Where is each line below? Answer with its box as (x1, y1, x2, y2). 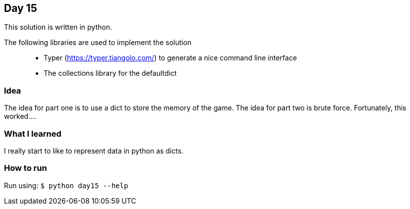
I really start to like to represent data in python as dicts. (4, 146, 183, 155)
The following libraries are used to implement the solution (4, 38, 192, 47)
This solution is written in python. (4, 23, 112, 32)
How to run (4, 163, 47, 173)
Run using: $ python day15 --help (4, 181, 128, 190)
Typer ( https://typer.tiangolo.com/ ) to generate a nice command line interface (44, 53, 297, 62)
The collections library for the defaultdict (44, 69, 177, 78)
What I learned (4, 128, 61, 139)
